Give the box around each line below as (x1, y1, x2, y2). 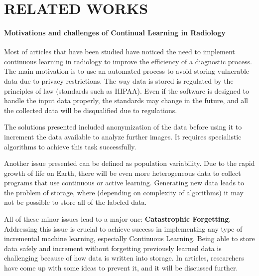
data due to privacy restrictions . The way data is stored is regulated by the (4, 75, 234, 86)
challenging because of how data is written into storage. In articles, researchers (4, 253, 244, 263)
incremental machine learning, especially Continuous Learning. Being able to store (4, 233, 255, 244)
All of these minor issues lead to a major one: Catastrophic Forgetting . (4, 214, 231, 224)
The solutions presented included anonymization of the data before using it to (4, 122, 242, 132)
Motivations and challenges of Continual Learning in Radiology (4, 27, 226, 37)
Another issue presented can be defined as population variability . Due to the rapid (4, 158, 255, 168)
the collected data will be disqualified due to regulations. (4, 105, 177, 115)
